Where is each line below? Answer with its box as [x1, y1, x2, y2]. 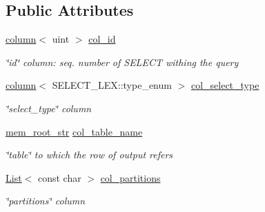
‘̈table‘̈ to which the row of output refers [6, 147, 173, 162]
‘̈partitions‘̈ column [6, 193, 86, 208]
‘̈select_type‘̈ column [6, 100, 92, 115]
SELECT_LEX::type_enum [52, 78, 172, 92]
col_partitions [100, 170, 161, 184]
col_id [88, 32, 116, 46]
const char [37, 170, 81, 184]
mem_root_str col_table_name [6, 124, 143, 138]
